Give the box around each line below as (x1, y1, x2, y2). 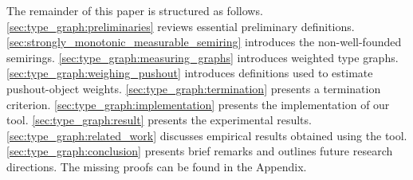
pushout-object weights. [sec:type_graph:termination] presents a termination (6, 80, 381, 96)
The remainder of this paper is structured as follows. (6, 2, 263, 18)
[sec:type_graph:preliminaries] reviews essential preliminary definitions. (6, 18, 355, 34)
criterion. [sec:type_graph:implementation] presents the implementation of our (6, 96, 390, 112)
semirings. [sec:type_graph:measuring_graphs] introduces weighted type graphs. (6, 49, 399, 65)
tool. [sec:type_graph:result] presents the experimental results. (6, 112, 312, 128)
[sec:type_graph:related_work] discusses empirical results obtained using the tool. (6, 127, 407, 143)
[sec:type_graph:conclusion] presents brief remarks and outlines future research (6, 143, 393, 159)
